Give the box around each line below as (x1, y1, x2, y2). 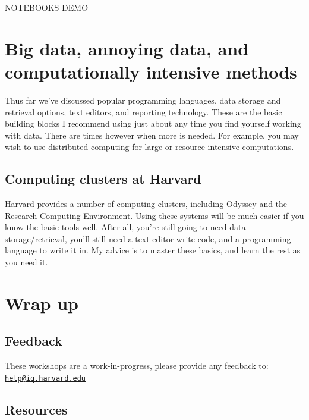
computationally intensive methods (5, 59, 297, 83)
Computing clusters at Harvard (5, 170, 201, 188)
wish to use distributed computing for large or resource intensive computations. (5, 140, 294, 153)
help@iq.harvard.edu (5, 374, 86, 383)
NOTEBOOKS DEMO (5, 1, 89, 13)
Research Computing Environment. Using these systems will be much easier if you (5, 209, 304, 221)
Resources (5, 400, 68, 418)
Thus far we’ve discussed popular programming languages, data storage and (5, 93, 281, 106)
